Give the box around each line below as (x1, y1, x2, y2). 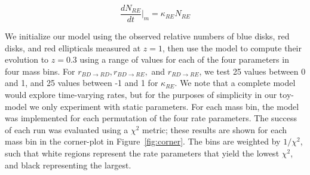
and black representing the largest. (5, 158, 131, 171)
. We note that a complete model (174, 76, 296, 89)
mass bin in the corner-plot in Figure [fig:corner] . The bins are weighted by (5, 135, 281, 148)
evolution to (5, 53, 49, 66)
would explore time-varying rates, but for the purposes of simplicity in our (5, 88, 277, 101)
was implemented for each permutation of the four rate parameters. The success (5, 112, 297, 124)
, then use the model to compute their (162, 41, 302, 54)
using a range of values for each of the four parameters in (79, 53, 289, 66)
